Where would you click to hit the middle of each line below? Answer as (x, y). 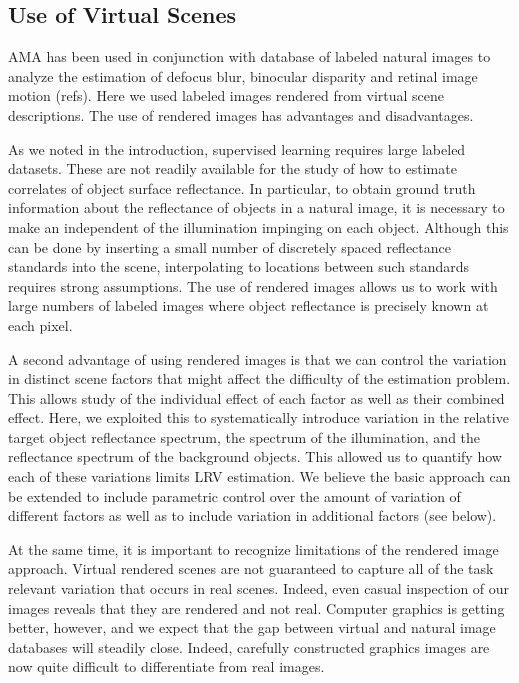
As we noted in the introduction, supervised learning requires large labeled (237, 148)
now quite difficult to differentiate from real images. (166, 666)
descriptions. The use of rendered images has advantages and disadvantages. (241, 114)
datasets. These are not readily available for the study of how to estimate (232, 168)
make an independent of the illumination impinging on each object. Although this (258, 226)
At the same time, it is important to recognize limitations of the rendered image (253, 548)
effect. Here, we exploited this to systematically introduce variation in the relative (258, 417)
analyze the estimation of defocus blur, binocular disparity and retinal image (243, 75)
